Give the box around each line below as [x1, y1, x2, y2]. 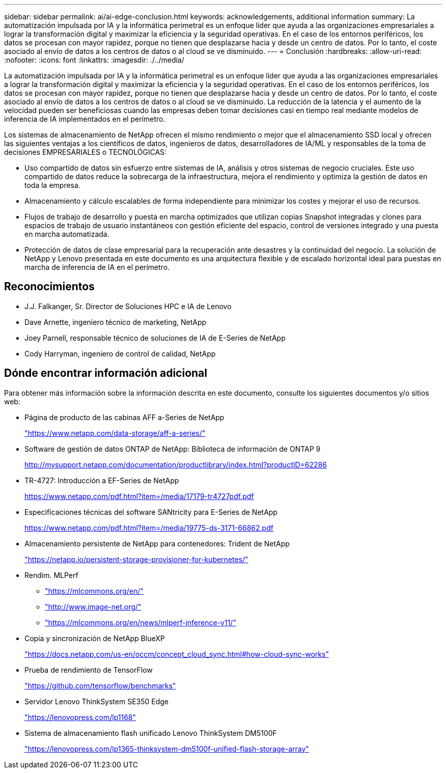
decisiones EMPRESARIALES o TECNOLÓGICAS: [4, 148, 167, 156]
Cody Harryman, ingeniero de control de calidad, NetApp [24, 349, 216, 358]
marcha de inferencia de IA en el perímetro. [24, 263, 170, 271]
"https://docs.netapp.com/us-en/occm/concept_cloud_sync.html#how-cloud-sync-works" [24, 649, 329, 658]
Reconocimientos [4, 280, 95, 293]
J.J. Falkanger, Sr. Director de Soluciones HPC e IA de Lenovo [24, 301, 232, 311]
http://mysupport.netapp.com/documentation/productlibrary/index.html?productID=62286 [24, 460, 327, 469]
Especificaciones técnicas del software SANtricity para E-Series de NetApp [24, 507, 277, 516]
